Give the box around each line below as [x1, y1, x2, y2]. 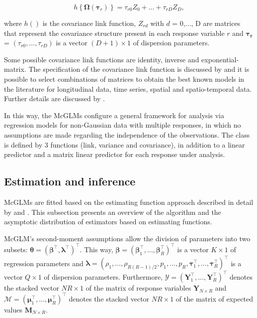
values [4, 304, 23, 315]
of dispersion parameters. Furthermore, [44, 271, 163, 282]
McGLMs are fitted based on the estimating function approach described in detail [4, 196, 254, 207]
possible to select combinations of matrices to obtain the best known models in [4, 73, 245, 84]
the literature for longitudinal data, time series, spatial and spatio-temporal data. [4, 83, 252, 94]
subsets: [4, 244, 28, 254]
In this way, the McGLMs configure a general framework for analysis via [4, 110, 224, 120]
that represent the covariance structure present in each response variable [4, 27, 225, 38]
